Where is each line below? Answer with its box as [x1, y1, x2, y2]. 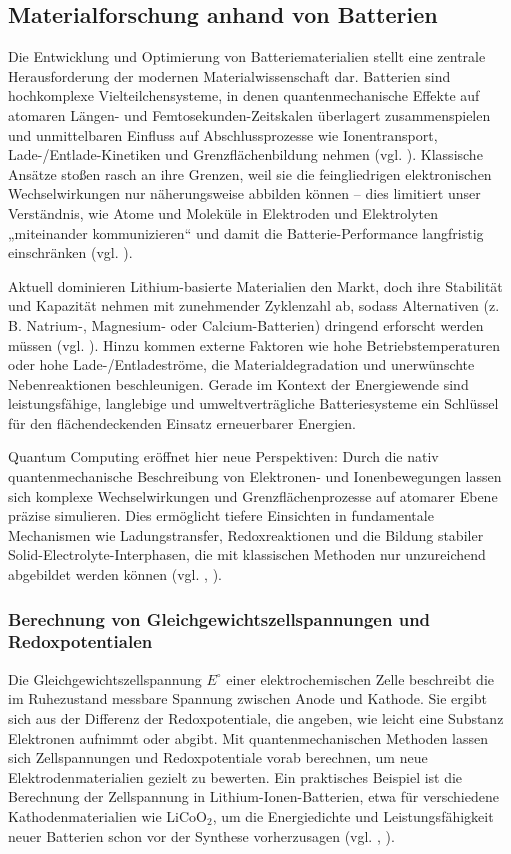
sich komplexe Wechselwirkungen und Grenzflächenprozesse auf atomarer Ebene [8, 485, 498, 506]
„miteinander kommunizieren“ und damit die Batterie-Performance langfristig [8, 222, 484, 243]
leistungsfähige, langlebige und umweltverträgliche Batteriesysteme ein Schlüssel [8, 393, 499, 414]
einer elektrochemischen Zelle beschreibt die [226, 668, 495, 689]
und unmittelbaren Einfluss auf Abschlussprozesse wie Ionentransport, [8, 124, 438, 145]
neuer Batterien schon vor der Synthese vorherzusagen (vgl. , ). [8, 825, 395, 846]
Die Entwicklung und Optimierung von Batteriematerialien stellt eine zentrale [8, 46, 486, 67]
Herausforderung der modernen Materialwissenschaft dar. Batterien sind [8, 65, 451, 86]
